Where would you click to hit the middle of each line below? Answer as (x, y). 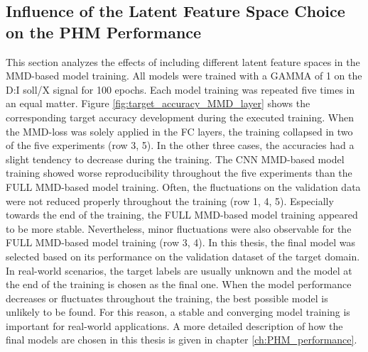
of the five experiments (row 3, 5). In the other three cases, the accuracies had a (180, 145)
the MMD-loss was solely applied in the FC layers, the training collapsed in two (179, 131)
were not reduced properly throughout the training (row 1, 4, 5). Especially (170, 200)
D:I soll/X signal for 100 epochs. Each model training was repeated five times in (180, 89)
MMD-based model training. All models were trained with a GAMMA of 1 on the (184, 76)
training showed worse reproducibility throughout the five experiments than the (179, 173)
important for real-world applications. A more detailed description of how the (174, 325)
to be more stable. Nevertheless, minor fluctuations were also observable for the (179, 228)
